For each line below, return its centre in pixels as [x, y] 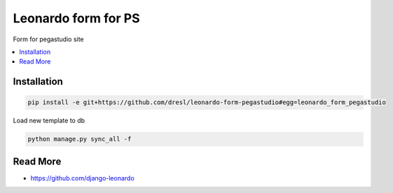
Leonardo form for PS [76, 18]
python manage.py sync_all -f [80, 139]
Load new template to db [49, 121]
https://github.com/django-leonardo [82, 178]
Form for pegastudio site [48, 39]
